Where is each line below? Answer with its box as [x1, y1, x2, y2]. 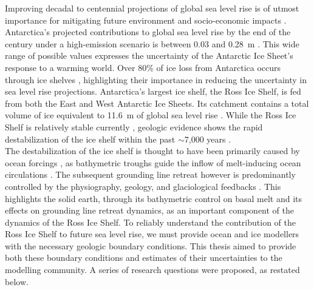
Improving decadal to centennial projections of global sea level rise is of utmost [5, 2, 299, 14]
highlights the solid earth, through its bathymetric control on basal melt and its [5, 192, 302, 204]
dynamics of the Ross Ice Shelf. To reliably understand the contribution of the [5, 215, 296, 228]
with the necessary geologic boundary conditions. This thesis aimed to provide [5, 239, 296, 252]
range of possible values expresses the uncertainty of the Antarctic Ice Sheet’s [5, 49, 293, 62]
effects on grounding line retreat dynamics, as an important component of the [5, 204, 294, 217]
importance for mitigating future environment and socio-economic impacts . [5, 13, 287, 26]
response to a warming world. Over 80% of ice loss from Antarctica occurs [5, 61, 281, 73]
